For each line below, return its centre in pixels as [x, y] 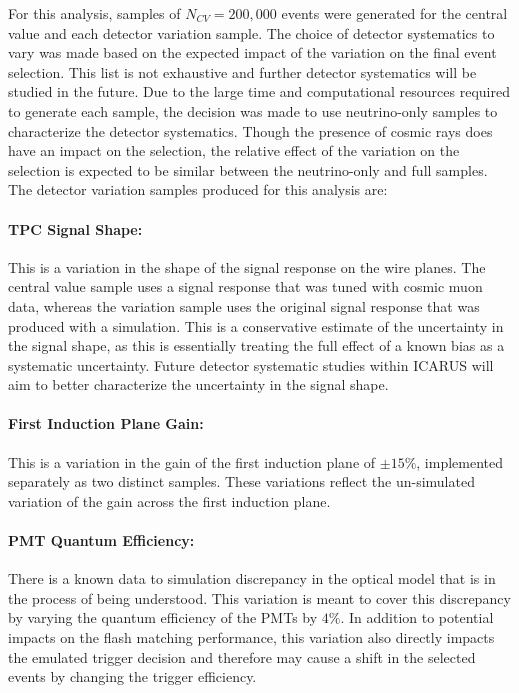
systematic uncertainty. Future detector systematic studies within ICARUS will [251, 364]
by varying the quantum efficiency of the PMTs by [163, 617]
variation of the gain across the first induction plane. [169, 500]
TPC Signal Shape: [75, 228]
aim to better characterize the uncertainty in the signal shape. [198, 384]
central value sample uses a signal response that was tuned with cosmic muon [245, 286]
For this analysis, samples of [94, 13]
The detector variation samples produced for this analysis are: [198, 189]
